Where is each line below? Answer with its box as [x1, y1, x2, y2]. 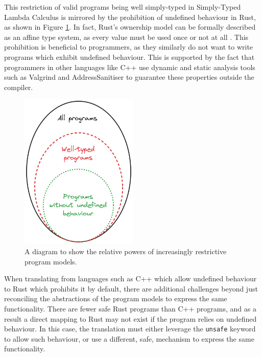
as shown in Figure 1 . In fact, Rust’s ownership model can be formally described [4, 21, 256, 32]
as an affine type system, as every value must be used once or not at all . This [4, 31, 249, 42]
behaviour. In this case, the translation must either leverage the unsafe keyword [4, 323, 256, 334]
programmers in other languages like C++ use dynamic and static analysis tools [4, 61, 255, 72]
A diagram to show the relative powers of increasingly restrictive [25, 246, 227, 256]
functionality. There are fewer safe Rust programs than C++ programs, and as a [4, 303, 256, 314]
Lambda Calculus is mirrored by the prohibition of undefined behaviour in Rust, [4, 11, 256, 22]
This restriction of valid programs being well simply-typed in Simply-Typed [4, 2, 241, 12]
